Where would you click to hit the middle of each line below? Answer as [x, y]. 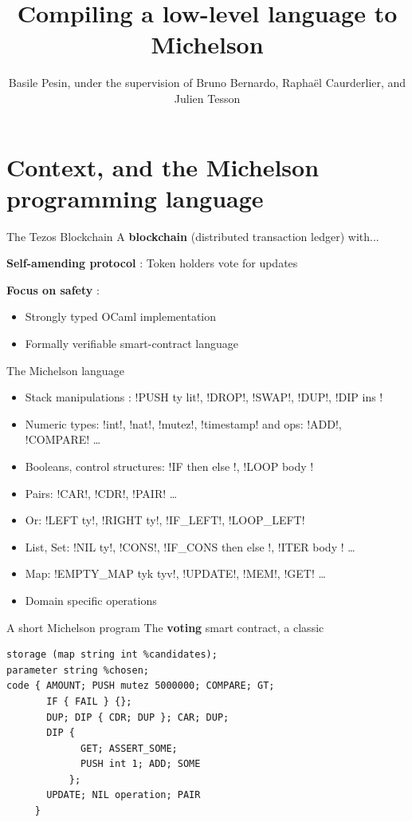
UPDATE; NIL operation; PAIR [124, 795]
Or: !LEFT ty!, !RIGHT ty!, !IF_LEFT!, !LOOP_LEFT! [165, 520]
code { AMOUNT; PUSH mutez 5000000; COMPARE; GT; [141, 686]
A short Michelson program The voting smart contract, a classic [165, 627]
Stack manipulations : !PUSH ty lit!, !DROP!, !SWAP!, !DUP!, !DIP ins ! [204, 397]
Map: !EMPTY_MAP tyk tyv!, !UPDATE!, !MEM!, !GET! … [175, 573]
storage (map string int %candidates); [112, 655]
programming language [135, 198]
